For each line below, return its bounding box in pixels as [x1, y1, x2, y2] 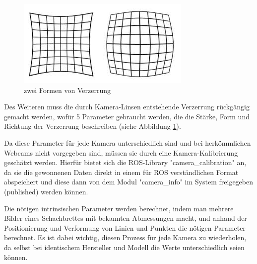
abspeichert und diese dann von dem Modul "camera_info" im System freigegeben [4, 176, 253, 187]
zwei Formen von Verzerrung [24, 85, 111, 95]
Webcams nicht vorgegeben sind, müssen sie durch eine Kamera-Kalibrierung [4, 147, 238, 158]
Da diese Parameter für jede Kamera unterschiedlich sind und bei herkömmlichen [4, 137, 251, 148]
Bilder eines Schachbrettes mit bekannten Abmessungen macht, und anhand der [4, 213, 247, 223]
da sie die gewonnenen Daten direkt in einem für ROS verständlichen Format [4, 167, 239, 177]
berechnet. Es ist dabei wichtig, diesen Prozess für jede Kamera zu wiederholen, [4, 232, 247, 243]
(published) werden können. [4, 186, 88, 196]
